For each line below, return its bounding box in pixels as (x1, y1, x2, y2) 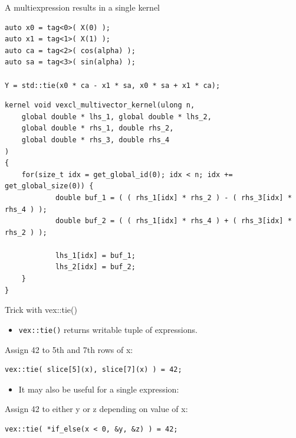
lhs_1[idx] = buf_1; (55, 251, 136, 260)
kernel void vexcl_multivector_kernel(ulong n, (5, 101, 195, 110)
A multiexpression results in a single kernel (5, 1, 160, 13)
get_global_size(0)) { (5, 182, 94, 191)
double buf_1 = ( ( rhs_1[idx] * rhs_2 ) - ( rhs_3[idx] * (55, 193, 292, 202)
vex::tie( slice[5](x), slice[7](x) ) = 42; (5, 365, 182, 374)
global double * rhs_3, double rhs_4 (21, 135, 170, 144)
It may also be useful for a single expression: (18, 383, 179, 395)
